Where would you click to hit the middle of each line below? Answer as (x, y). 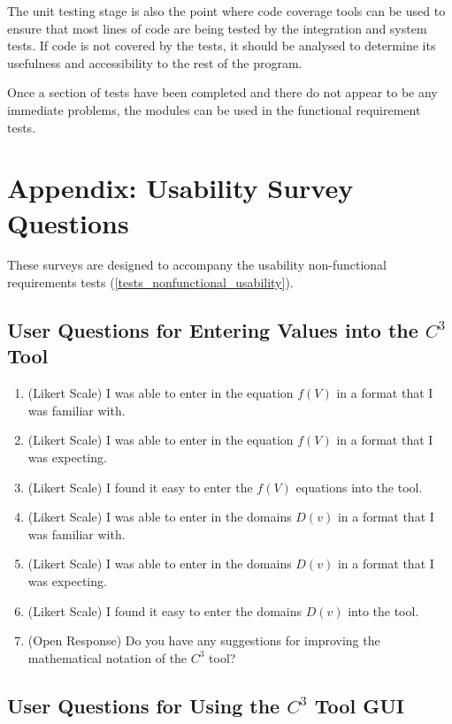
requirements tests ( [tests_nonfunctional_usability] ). (150, 282)
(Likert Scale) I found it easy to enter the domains (165, 610)
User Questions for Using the (144, 705)
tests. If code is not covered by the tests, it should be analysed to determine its (222, 46)
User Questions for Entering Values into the (213, 330)
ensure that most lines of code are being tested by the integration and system (217, 28)
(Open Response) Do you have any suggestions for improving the (204, 640)
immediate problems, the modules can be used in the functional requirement (214, 109)
